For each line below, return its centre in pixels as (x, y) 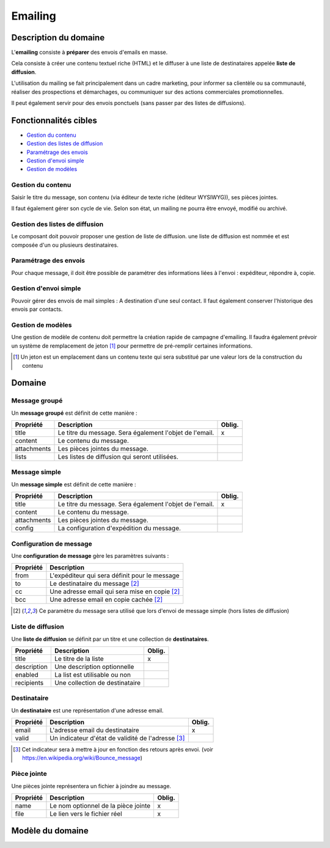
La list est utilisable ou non (93, 674)
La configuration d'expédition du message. (119, 528)
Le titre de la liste (79, 659)
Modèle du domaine (50, 831)
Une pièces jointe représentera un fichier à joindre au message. (91, 786)
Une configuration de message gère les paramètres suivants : (90, 555)
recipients (29, 682)
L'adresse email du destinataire (94, 730)
